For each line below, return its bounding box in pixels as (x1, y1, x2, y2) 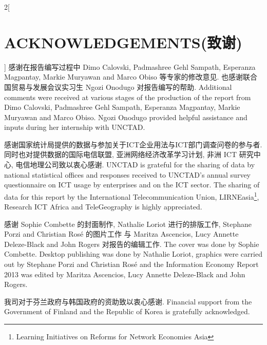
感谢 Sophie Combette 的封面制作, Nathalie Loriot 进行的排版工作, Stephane (4, 218, 252, 229)
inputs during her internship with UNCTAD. (4, 122, 145, 132)
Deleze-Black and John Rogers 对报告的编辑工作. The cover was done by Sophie (4, 238, 259, 249)
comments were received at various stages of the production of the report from (4, 91, 251, 102)
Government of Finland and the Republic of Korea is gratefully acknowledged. (4, 306, 250, 317)
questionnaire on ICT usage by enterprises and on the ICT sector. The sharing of (4, 179, 260, 190)
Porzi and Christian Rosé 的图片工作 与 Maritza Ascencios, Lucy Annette (4, 228, 239, 239)
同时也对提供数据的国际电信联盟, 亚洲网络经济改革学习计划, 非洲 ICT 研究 (4, 149, 254, 160)
